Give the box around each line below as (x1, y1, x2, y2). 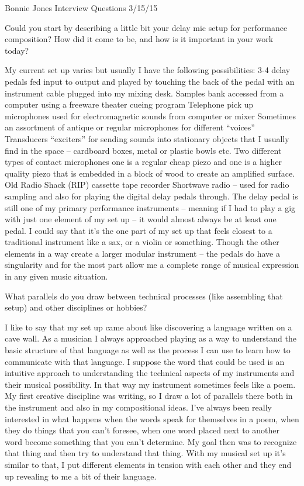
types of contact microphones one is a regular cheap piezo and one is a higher (5, 156, 282, 168)
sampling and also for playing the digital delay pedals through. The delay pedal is (5, 189, 298, 202)
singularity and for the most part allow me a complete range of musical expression (5, 258, 299, 271)
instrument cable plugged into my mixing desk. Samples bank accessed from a (5, 87, 284, 99)
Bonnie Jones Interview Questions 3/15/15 (5, 2, 158, 13)
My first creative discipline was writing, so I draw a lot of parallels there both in (5, 390, 293, 402)
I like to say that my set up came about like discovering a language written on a (5, 320, 292, 333)
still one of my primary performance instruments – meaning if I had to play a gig (5, 201, 296, 213)
